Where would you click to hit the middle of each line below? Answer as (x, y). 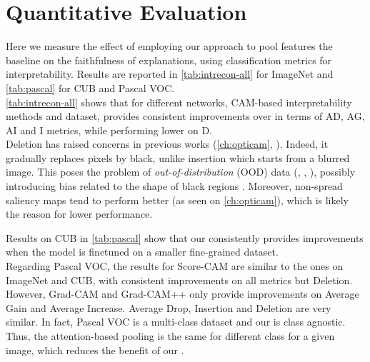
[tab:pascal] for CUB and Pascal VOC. (90, 87)
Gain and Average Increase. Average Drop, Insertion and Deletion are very (169, 307)
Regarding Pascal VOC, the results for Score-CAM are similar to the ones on (175, 266)
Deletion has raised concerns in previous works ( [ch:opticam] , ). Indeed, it (167, 144)
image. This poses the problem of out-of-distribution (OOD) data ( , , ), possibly (181, 172)
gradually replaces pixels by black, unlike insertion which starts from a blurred (178, 157)
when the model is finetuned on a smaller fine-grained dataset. (142, 252)
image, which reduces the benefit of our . (95, 350)
